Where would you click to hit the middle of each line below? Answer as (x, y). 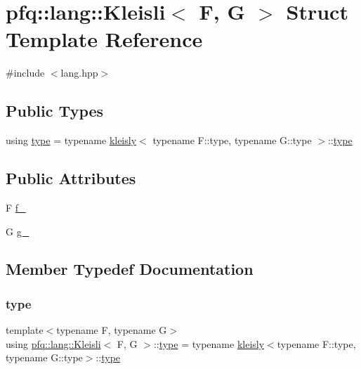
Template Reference (104, 39)
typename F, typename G (112, 330)
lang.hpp (79, 73)
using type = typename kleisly (71, 140)
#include (25, 73)
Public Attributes (71, 178)
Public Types (55, 111)
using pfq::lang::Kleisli (53, 343)
